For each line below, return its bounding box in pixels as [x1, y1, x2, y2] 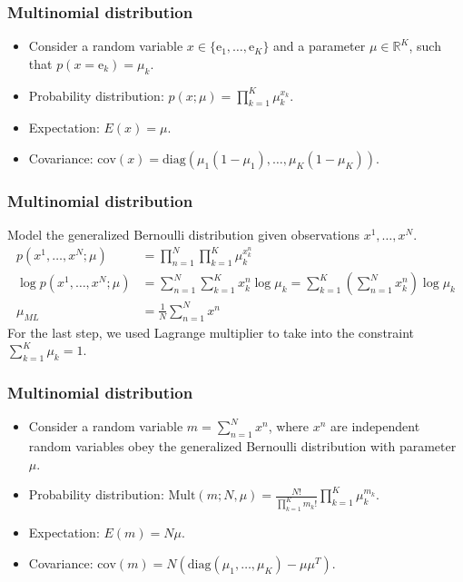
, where [268, 417, 310, 436]
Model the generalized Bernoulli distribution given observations [7, 225, 360, 244]
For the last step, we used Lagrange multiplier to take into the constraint [7, 322, 415, 341]
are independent [330, 417, 420, 436]
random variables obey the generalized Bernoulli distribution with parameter [28, 437, 457, 456]
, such [409, 36, 441, 55]
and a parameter [273, 36, 366, 55]
